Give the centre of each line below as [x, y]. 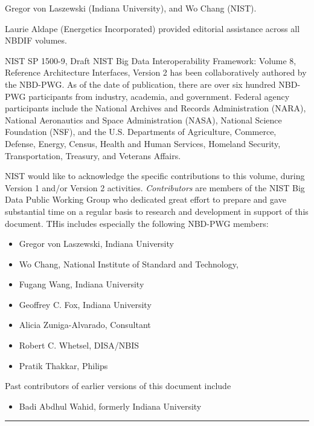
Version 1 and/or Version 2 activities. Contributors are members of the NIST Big [155, 187]
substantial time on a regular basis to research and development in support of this [157, 211]
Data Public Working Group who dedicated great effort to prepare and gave [146, 199]
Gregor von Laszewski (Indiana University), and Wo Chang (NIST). [131, 8]
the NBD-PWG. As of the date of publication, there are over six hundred [140, 84]
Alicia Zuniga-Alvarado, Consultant [85, 325]
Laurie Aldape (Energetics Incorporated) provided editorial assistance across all [152, 28]
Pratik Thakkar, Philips [63, 365]
